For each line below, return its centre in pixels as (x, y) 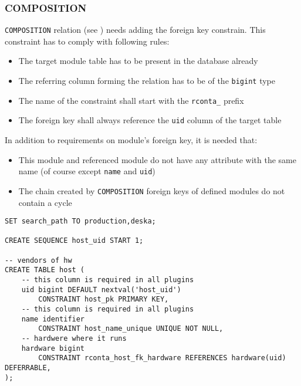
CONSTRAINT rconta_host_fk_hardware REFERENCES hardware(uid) (162, 358)
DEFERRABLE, (28, 368)
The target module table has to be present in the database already (138, 61)
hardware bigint (53, 348)
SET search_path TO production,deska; (80, 221)
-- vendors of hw (38, 260)
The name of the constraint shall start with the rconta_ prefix (131, 100)
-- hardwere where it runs (74, 338)
